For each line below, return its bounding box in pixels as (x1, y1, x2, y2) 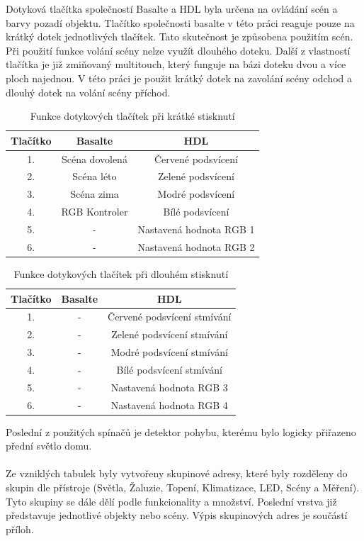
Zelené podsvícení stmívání (111, 327, 228, 342)
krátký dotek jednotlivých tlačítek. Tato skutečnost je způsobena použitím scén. (6, 29, 353, 44)
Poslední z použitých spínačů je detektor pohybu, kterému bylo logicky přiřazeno (6, 424, 356, 439)
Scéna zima (70, 186, 119, 201)
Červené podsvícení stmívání (108, 309, 232, 324)
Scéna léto (72, 169, 117, 184)
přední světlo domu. (6, 438, 92, 453)
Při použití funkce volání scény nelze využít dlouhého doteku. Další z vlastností (6, 43, 351, 57)
